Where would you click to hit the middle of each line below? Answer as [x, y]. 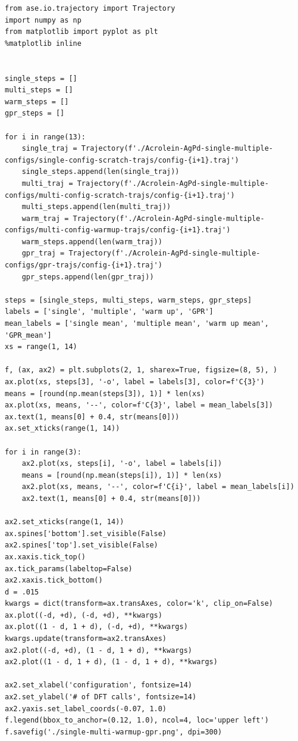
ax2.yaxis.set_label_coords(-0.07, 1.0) [86, 709]
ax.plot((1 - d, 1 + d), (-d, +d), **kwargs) [96, 627]
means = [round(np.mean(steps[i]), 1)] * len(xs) [122, 475]
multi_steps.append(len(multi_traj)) [96, 207]
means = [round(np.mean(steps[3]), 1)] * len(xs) [105, 393]
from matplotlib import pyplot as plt [81, 32]
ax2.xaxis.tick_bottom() [54, 580]
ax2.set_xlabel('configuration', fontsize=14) [98, 685]
